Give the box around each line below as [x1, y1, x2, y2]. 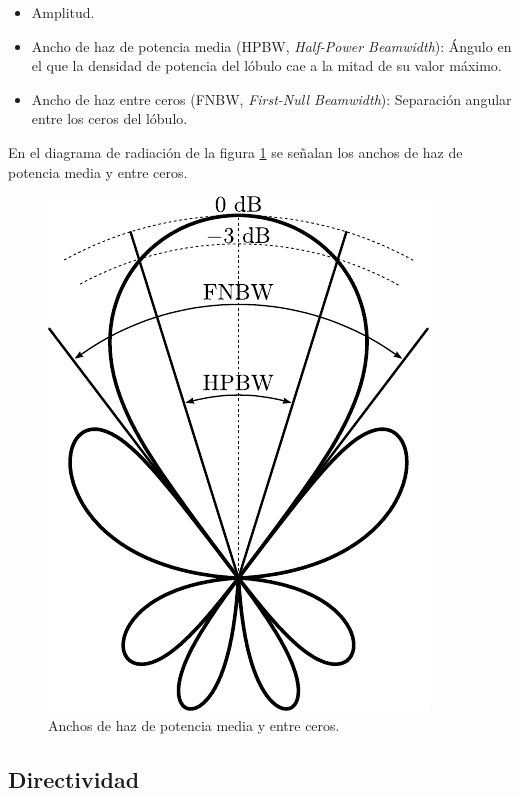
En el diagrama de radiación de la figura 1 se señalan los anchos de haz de [8, 141, 463, 162]
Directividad [8, 763, 140, 794]
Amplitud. [31, 2, 95, 22]
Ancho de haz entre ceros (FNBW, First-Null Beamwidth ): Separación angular [31, 88, 512, 109]
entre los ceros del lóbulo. [31, 108, 188, 129]
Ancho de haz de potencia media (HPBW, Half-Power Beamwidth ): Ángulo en [31, 35, 512, 56]
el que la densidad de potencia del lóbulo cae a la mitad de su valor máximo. [31, 55, 502, 76]
